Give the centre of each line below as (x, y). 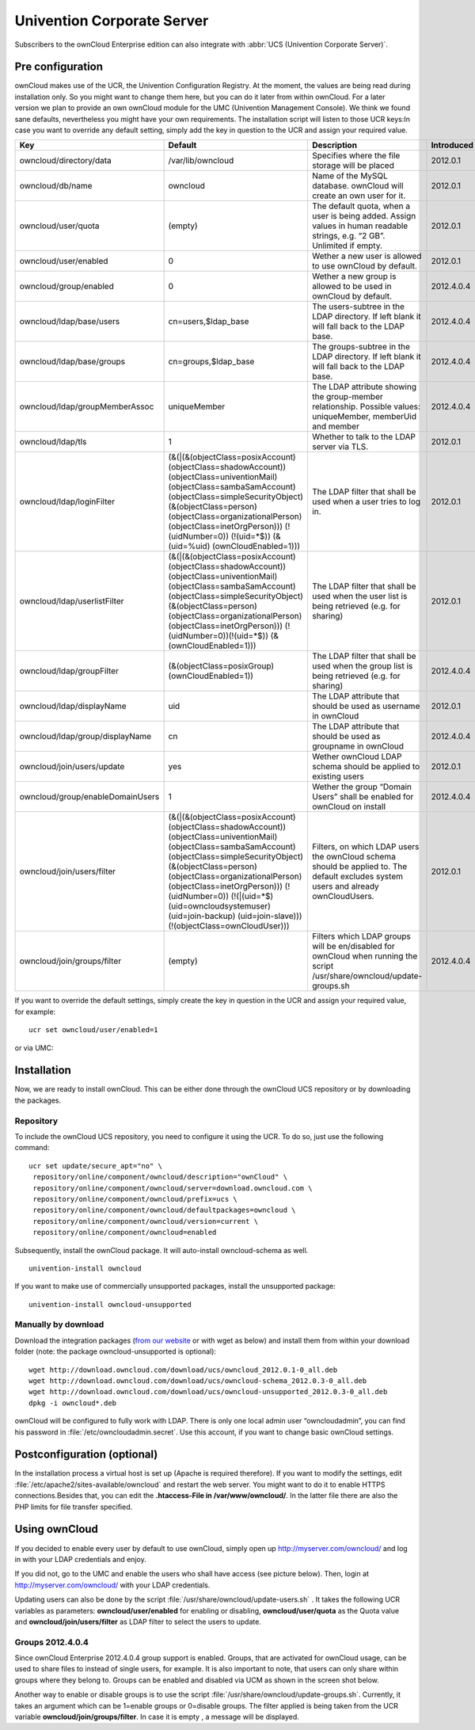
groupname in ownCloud (357, 746)
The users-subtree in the (358, 307)
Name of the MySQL (350, 176)
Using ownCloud (57, 1529)
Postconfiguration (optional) (86, 1455)
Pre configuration (59, 67)
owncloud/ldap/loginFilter (67, 501)
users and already (345, 886)
